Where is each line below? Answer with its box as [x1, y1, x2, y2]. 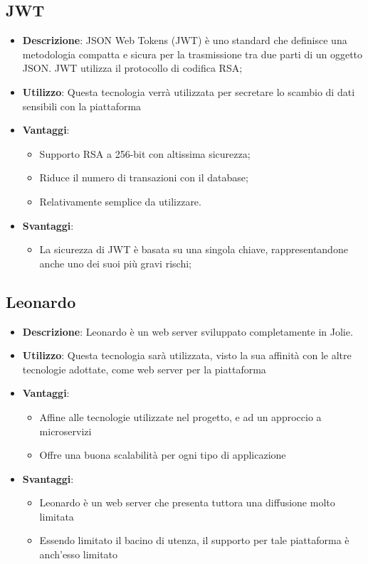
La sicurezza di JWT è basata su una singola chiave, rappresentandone [39, 242, 348, 257]
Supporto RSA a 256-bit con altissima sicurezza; [39, 146, 251, 161]
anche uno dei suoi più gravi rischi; [39, 255, 191, 270]
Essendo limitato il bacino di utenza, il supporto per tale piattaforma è [39, 533, 349, 548]
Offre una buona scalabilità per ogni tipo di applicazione [39, 447, 286, 462]
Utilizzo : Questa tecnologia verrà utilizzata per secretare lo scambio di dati [22, 84, 355, 99]
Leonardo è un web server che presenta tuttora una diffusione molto [39, 495, 335, 510]
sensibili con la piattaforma [22, 98, 142, 113]
